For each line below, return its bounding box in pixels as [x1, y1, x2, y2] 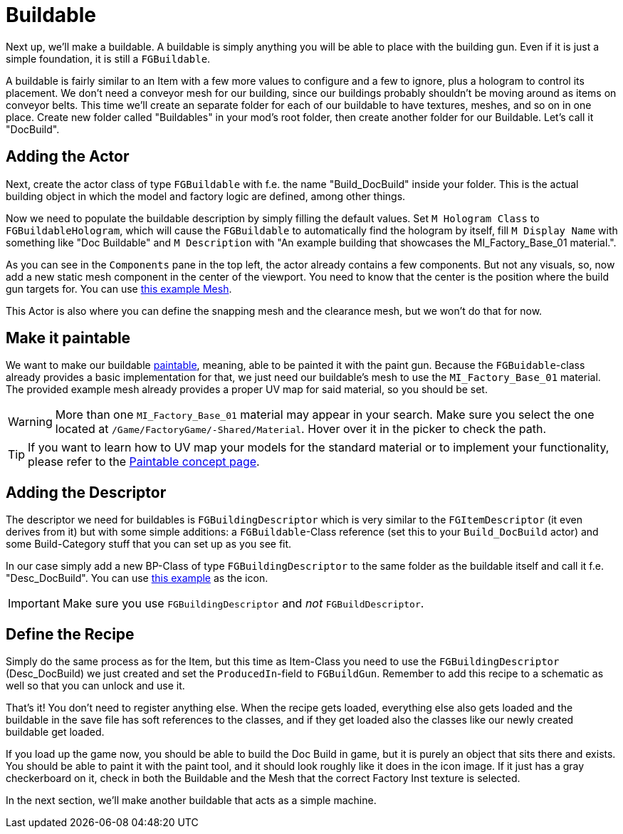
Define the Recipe [6, 625, 135, 643]
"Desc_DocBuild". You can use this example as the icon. [6, 572, 268, 585]
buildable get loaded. [6, 726, 105, 739]
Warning [8, 415, 53, 429]
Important [8, 596, 60, 611]
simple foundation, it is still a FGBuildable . [6, 52, 211, 65]
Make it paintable [6, 329, 131, 348]
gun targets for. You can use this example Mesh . [6, 282, 232, 295]
